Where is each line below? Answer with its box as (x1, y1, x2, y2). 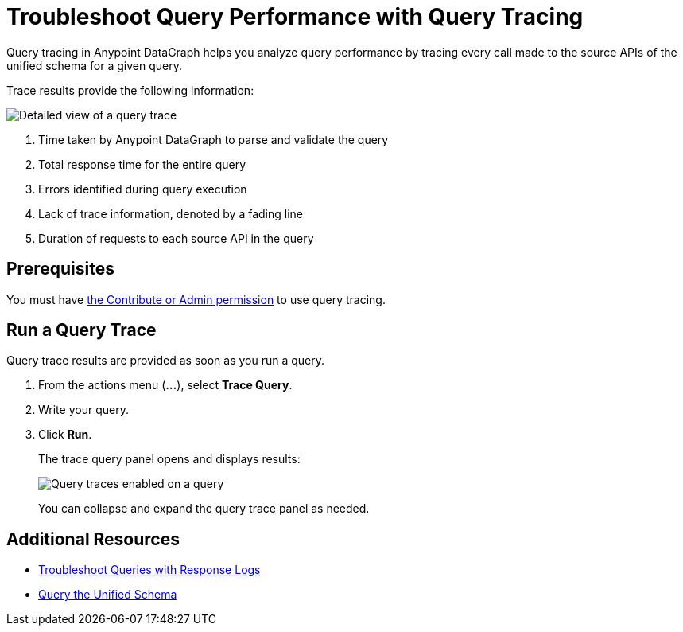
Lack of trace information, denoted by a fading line (38, 206, 303, 220)
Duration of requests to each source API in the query (38, 231, 314, 245)
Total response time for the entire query (38, 157, 246, 171)
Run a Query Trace (6, 320, 157, 341)
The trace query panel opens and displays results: (38, 452, 301, 466)
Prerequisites (6, 259, 114, 279)
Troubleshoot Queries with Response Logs (38, 563, 261, 577)
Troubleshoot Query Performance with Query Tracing (6, 3, 584, 30)
